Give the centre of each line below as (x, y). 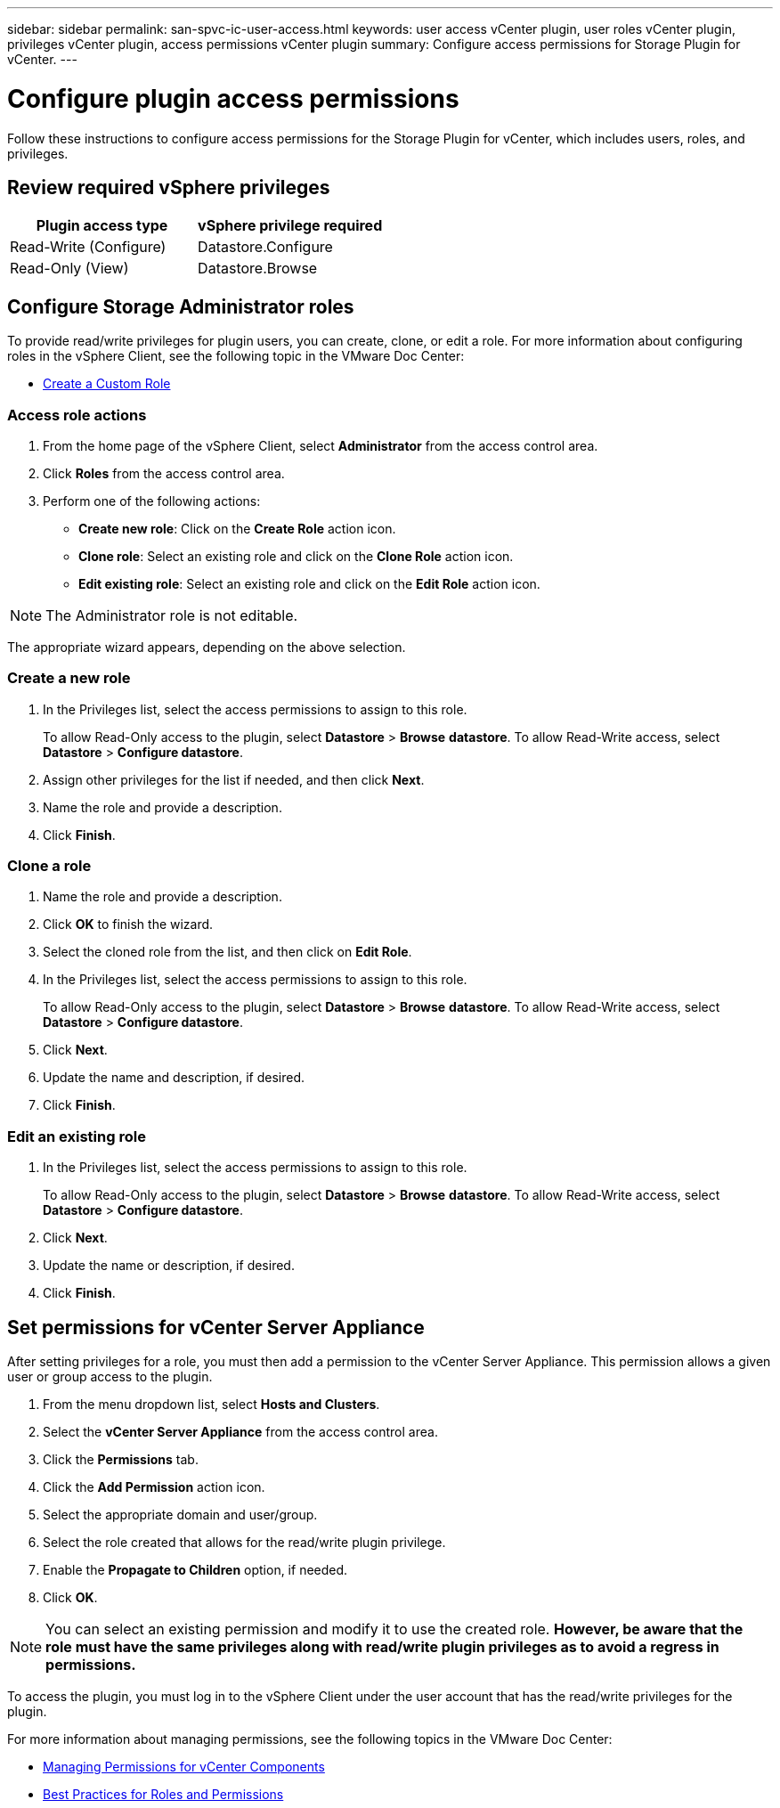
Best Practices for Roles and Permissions (163, 1795)
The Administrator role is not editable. (172, 615)
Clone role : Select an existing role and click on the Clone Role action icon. (296, 556)
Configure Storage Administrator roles (181, 306)
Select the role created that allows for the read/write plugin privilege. (244, 1543)
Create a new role (69, 678)
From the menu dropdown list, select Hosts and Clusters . (211, 1405)
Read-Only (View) (69, 269)
